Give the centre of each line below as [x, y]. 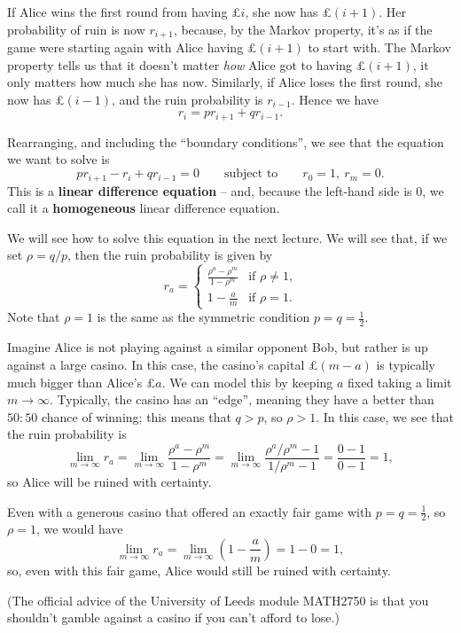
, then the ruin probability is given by [170, 255]
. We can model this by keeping [247, 382]
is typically [406, 364]
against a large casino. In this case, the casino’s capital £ [163, 364]
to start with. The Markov [379, 47]
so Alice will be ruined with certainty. [109, 481]
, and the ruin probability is [188, 99]
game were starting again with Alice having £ [132, 47]
